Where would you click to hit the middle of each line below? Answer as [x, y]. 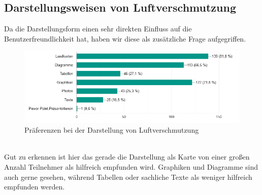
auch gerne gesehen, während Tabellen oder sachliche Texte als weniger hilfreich [128, 177]
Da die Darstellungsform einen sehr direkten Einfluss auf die [98, 29]
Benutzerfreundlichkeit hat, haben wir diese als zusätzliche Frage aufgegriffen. [125, 38]
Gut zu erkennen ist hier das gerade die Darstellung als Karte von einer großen [127, 157]
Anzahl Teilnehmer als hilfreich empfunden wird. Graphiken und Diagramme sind [131, 167]
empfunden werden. [35, 187]
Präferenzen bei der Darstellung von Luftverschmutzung [112, 130]
